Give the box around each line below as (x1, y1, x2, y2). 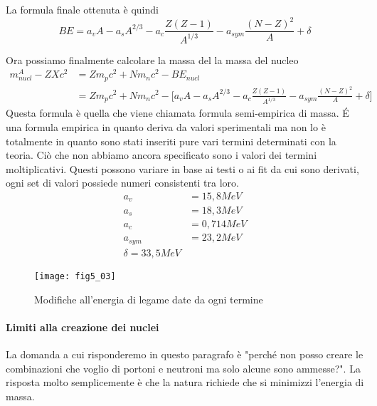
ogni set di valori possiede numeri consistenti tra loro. (6, 175, 239, 190)
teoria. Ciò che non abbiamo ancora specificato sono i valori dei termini (6, 147, 317, 162)
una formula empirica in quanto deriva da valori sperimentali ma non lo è (6, 120, 326, 135)
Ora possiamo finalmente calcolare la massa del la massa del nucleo (6, 52, 299, 67)
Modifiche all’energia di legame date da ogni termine (34, 291, 263, 306)
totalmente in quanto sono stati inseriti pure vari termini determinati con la (6, 133, 336, 148)
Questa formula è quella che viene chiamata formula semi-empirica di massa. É (6, 105, 349, 120)
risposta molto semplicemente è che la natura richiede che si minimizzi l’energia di (6, 375, 364, 390)
